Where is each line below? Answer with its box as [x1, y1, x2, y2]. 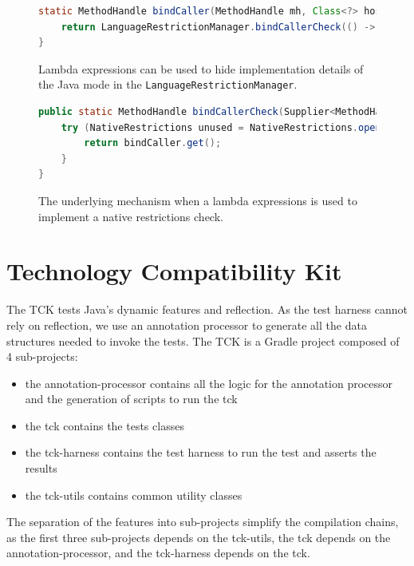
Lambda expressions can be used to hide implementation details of [38, 60, 364, 77]
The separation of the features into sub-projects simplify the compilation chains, [6, 513, 399, 530]
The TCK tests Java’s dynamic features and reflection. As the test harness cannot [6, 301, 408, 318]
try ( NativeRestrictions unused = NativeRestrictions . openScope [61, 121, 410, 133]
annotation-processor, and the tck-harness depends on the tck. [6, 544, 310, 561]
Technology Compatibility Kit [6, 255, 342, 287]
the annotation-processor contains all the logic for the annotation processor [25, 374, 393, 391]
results [25, 460, 57, 477]
